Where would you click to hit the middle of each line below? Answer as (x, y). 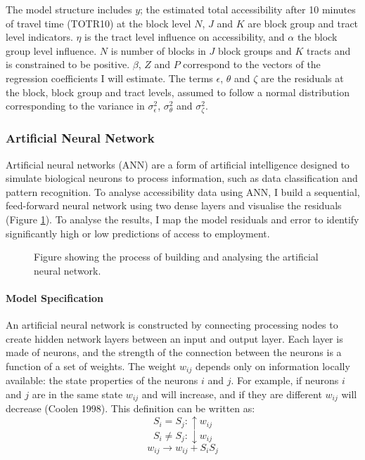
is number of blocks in (158, 50)
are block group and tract (303, 23)
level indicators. (39, 37)
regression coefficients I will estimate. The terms (109, 78)
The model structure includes (69, 9)
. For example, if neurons (285, 380)
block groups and (255, 50)
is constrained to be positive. (68, 64)
